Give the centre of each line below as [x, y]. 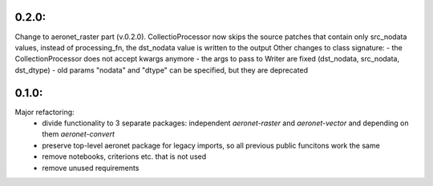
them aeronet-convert [79, 134]
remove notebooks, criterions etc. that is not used [124, 156]
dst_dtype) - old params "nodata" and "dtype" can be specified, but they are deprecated [162, 70]
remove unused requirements [91, 168]
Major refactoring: [45, 112]
